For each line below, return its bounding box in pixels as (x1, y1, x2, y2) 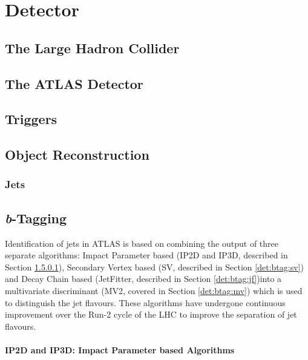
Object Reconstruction (5, 145, 149, 164)
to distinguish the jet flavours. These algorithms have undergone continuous (5, 296, 286, 309)
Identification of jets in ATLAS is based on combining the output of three (5, 237, 278, 249)
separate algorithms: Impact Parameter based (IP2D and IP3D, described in (5, 249, 288, 261)
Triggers (5, 110, 57, 128)
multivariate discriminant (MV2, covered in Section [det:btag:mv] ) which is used (5, 284, 303, 296)
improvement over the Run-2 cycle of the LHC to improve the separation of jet (5, 308, 297, 321)
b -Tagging (5, 208, 67, 227)
